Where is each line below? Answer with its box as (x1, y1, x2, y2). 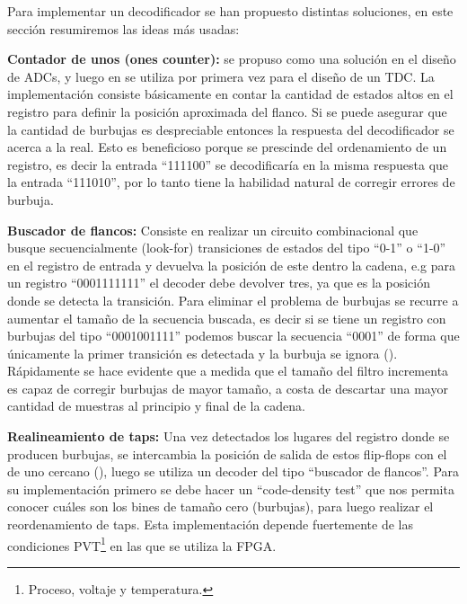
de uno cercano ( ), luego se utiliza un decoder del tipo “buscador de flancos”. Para (7, 462, 460, 481)
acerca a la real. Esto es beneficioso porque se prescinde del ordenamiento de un (7, 138, 447, 156)
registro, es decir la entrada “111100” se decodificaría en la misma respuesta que (7, 155, 449, 173)
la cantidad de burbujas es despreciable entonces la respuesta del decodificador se (7, 120, 454, 138)
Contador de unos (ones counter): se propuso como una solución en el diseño (7, 49, 456, 68)
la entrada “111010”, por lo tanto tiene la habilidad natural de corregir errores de (7, 173, 455, 191)
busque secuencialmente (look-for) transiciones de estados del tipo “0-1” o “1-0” (7, 238, 446, 257)
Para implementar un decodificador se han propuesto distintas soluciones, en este (7, 2, 454, 20)
